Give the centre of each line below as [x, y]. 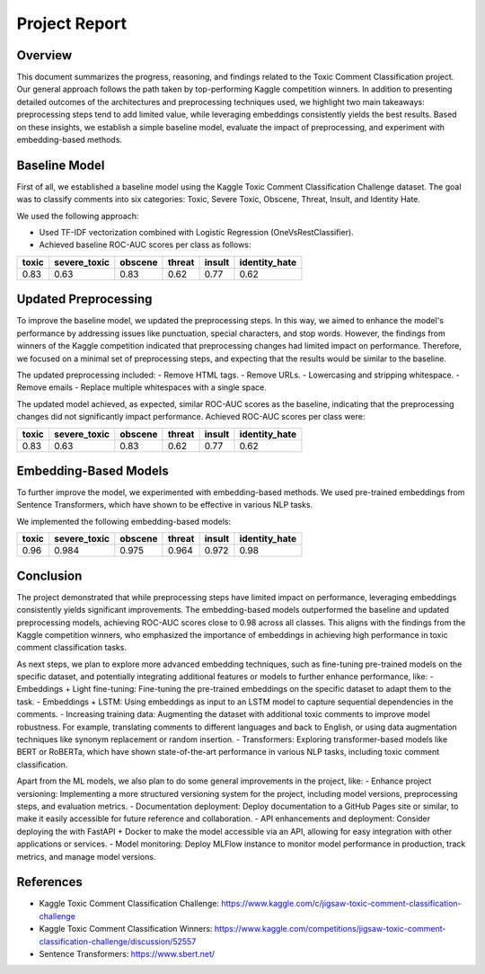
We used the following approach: [78, 216]
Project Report [72, 23]
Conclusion [49, 576]
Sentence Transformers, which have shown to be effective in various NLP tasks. [165, 505]
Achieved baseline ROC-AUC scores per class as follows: [145, 245]
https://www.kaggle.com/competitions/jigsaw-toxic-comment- [330, 929]
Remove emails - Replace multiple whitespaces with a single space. [141, 387]
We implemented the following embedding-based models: [124, 521]
